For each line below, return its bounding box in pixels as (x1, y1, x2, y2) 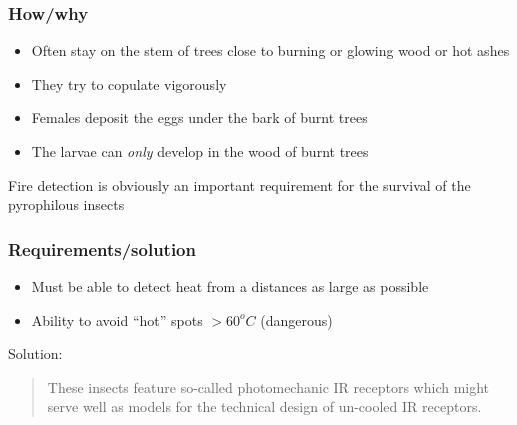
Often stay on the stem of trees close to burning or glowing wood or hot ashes (31, 40, 510, 61)
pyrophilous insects (8, 194, 125, 215)
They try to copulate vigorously (31, 73, 227, 94)
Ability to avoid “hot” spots (31, 309, 203, 330)
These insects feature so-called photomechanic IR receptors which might (47, 376, 490, 397)
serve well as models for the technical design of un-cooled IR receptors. (47, 396, 482, 417)
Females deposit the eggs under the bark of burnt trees (31, 107, 368, 128)
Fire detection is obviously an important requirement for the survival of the (8, 174, 471, 195)
